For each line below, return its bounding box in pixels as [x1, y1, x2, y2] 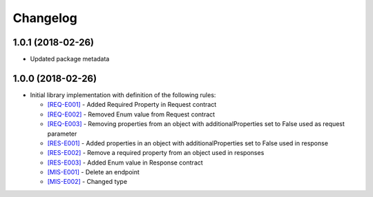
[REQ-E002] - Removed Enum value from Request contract [47, 110, 216, 118]
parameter [47, 129, 77, 138]
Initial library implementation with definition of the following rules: [30, 90, 216, 99]
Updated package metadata [30, 55, 110, 63]
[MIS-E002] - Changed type [47, 178, 128, 186]
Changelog [12, 10, 77, 25]
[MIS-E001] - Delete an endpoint [47, 168, 140, 176]
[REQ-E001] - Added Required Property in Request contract [47, 101, 217, 109]
